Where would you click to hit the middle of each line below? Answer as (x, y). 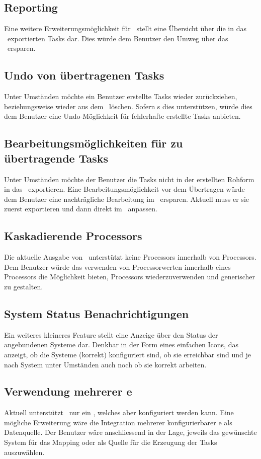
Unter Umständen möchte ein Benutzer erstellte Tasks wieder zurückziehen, (121, 96)
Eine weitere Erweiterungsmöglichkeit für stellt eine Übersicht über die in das (125, 28)
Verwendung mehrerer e (68, 391)
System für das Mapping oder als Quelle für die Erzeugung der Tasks (111, 442)
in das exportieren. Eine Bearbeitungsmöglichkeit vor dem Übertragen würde (124, 189)
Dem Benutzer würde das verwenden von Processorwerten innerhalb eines (117, 266)
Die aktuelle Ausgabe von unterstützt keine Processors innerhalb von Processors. (130, 257)
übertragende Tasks (56, 158)
